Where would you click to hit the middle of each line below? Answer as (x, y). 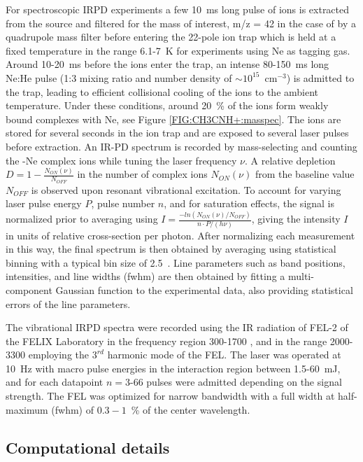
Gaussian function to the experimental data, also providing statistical (204, 289)
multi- (301, 276)
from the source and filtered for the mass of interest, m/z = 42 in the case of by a (181, 23)
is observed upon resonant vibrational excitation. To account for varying (186, 189)
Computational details (88, 447)
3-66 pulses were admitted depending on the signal (234, 382)
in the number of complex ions (142, 174)
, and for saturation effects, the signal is (249, 203)
